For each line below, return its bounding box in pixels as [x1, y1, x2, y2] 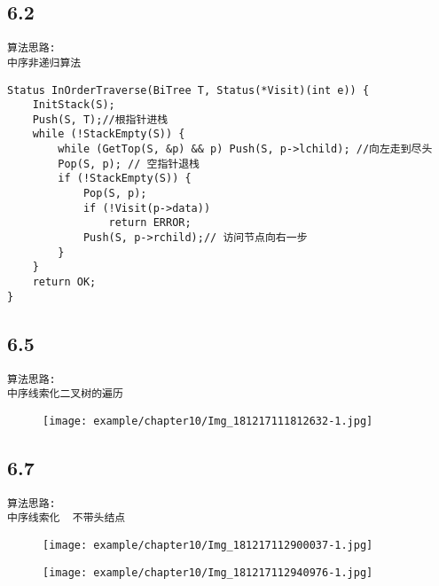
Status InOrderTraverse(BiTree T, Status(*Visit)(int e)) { [7, 83, 370, 97]
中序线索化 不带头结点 [7, 512, 126, 525]
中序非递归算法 [7, 56, 82, 69]
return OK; [32, 276, 97, 289]
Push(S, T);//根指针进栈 [32, 113, 169, 126]
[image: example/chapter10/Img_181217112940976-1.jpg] [43, 566, 373, 579]
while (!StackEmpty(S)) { [32, 128, 185, 141]
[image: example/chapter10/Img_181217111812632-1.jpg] [43, 414, 373, 427]
